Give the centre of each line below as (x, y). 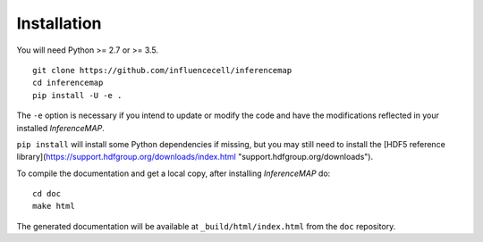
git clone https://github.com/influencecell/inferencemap (162, 70)
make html (54, 206)
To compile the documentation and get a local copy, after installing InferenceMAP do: (174, 173)
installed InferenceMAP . (60, 128)
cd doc (47, 194)
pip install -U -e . (77, 95)
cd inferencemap (68, 83)
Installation (59, 23)
